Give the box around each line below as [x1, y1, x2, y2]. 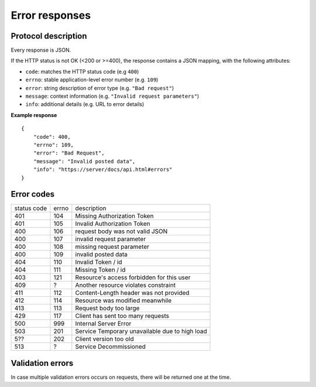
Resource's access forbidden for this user [75, 273, 191, 282]
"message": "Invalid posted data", [33, 158, 136, 165]
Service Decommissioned [75, 343, 146, 351]
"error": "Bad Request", [33, 150, 105, 156]
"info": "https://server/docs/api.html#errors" [33, 166, 173, 173]
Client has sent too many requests [75, 312, 170, 320]
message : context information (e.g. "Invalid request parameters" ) [25, 93, 200, 100]
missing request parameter [75, 243, 149, 251]
